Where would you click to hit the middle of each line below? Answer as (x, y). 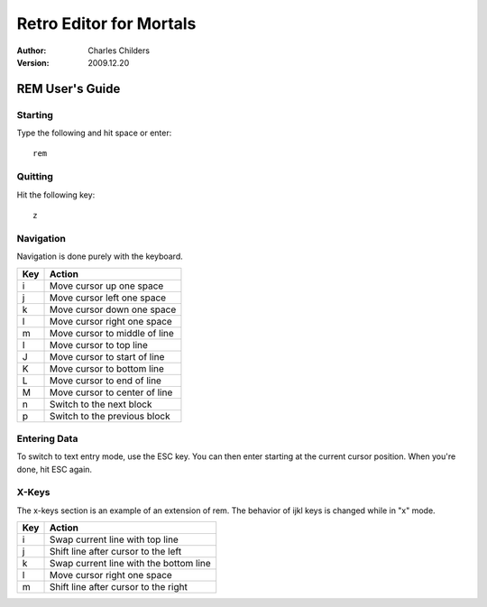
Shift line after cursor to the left (115, 552)
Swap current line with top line (114, 539)
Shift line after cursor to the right (119, 587)
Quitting (35, 177)
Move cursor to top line (99, 345)
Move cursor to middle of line (112, 333)
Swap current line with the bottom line (130, 564)
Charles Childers (119, 51)
